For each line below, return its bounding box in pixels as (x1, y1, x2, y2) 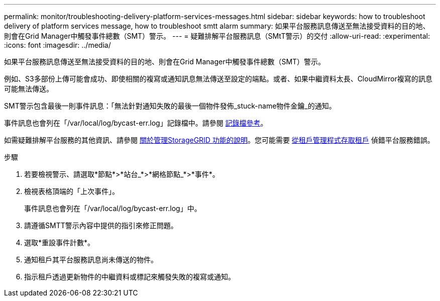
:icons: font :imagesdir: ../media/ (4, 41, 111, 49)
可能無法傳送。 (4, 84, 53, 93)
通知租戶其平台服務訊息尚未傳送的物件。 (24, 255, 158, 264)
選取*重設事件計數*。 (24, 238, 95, 247)
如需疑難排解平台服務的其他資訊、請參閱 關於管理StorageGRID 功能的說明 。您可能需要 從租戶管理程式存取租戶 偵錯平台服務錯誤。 (4, 136, 434, 144)
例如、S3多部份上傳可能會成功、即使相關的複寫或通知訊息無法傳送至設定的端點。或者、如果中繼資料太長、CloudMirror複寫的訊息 (4, 74, 432, 83)
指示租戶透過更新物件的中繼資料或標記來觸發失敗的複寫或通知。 (24, 272, 235, 281)
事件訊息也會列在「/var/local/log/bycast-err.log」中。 (24, 204, 201, 213)
